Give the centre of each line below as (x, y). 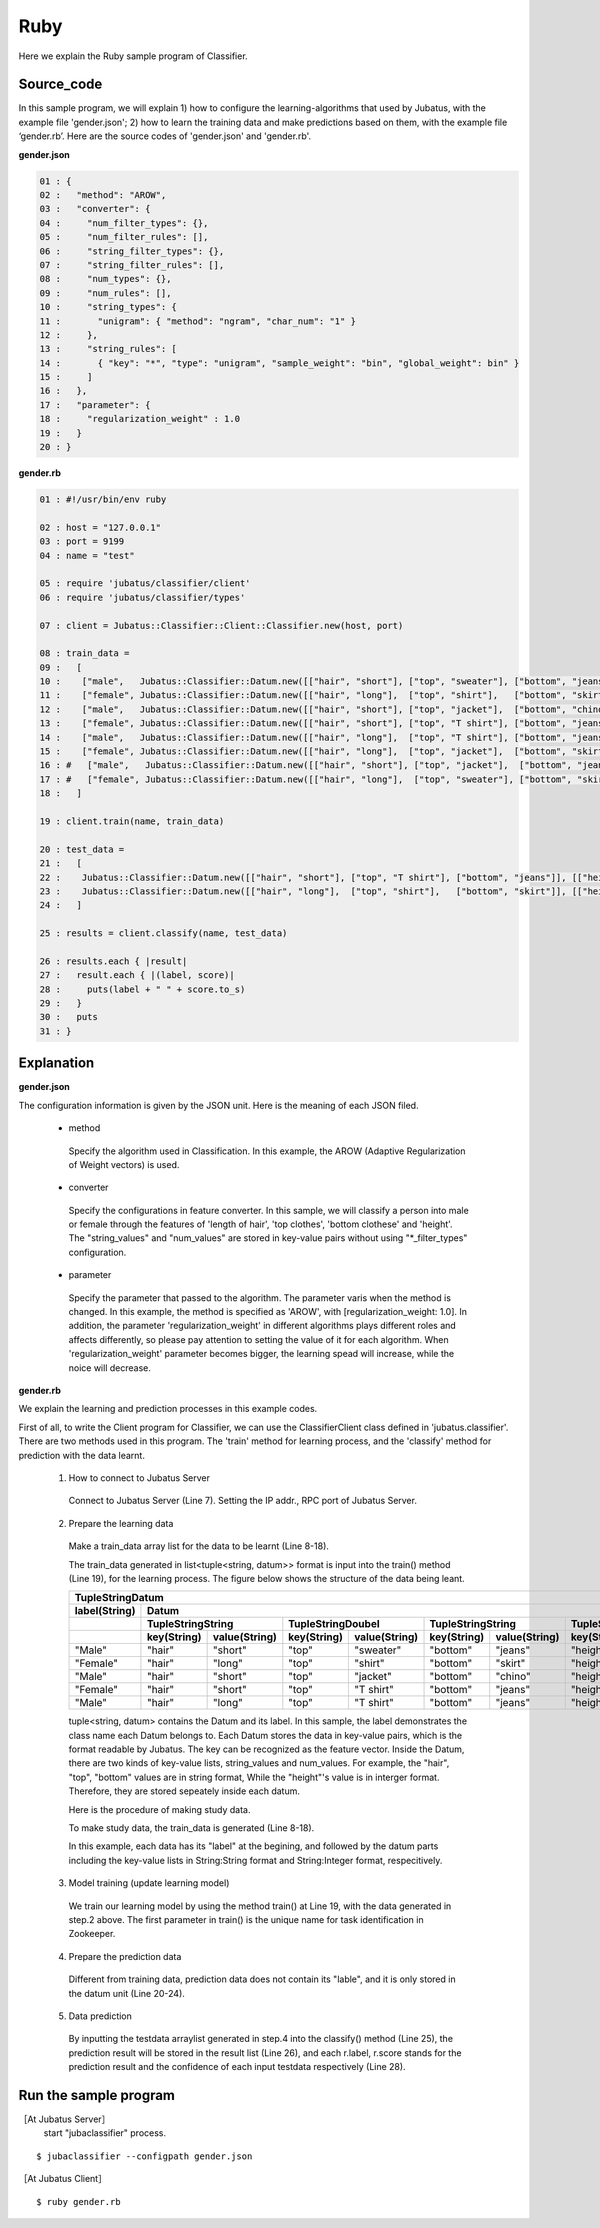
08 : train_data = (84, 653)
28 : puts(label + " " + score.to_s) (142, 989)
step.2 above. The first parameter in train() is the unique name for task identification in (246, 1919)
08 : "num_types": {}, (105, 279)
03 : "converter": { (95, 209)
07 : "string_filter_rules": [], (132, 264)
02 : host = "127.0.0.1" (100, 527)
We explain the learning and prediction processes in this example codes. (168, 1409)
